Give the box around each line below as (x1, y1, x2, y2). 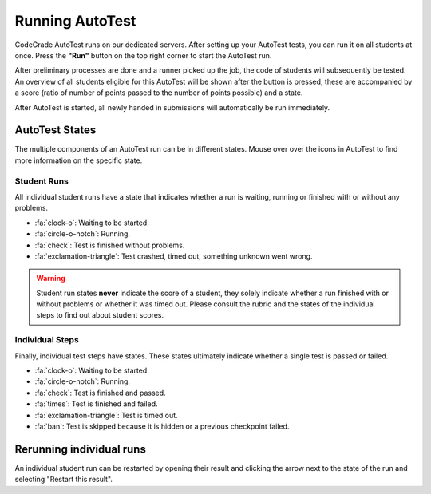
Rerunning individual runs (14, 442, 147, 456)
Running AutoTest (14, 12, 136, 30)
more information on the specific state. (14, 156, 143, 165)
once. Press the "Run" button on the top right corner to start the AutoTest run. (14, 50, 272, 60)
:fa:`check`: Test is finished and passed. (34, 388, 167, 397)
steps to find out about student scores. (36, 310, 164, 320)
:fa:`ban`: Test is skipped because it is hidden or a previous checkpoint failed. (34, 421, 290, 431)
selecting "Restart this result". (14, 475, 113, 484)
